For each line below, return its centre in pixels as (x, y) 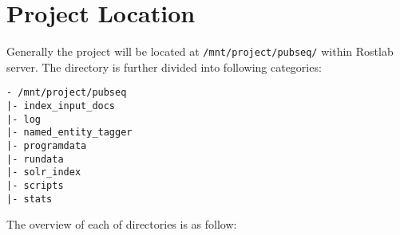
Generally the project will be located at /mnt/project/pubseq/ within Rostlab (200, 51)
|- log (24, 119)
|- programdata (47, 146)
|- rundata (35, 159)
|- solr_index (44, 172)
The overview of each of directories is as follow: (122, 224)
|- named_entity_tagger (69, 133)
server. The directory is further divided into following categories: (164, 67)
